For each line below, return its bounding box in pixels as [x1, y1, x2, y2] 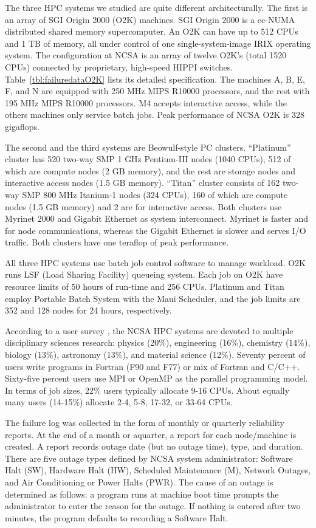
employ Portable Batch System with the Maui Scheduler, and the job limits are [5, 292, 301, 304]
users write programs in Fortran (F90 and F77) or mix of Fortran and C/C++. [5, 360, 300, 372]
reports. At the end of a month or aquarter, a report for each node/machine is [5, 428, 297, 441]
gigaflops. [5, 120, 39, 132]
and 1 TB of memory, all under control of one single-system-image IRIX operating [5, 36, 311, 49]
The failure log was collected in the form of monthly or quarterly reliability [5, 416, 284, 428]
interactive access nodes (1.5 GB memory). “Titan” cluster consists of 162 [5, 176, 280, 189]
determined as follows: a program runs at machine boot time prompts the [5, 487, 279, 500]
